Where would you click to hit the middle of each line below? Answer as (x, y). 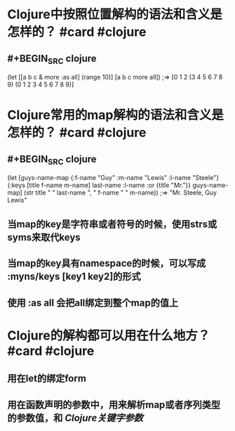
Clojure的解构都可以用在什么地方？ (109, 335)
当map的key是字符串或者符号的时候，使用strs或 (112, 224)
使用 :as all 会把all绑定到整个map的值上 (93, 303)
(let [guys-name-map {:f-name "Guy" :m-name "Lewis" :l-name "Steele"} (113, 178)
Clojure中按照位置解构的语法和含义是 (115, 14)
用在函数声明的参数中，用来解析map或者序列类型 (114, 405)
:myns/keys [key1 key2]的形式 (74, 277)
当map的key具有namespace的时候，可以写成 (107, 263)
